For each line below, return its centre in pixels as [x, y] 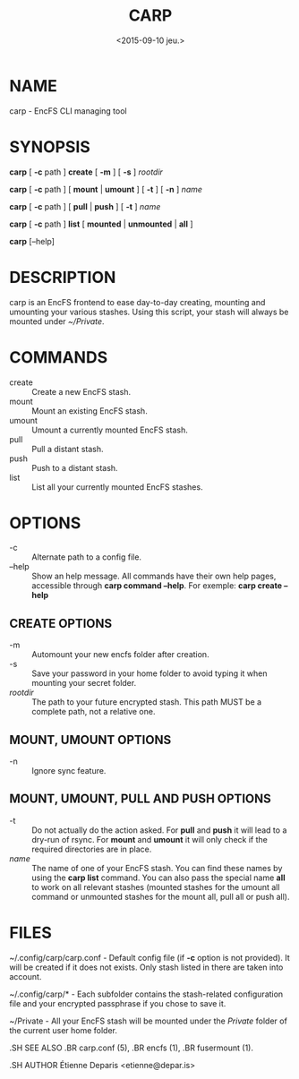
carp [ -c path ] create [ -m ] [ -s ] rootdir [86, 172]
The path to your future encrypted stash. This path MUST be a [147, 702]
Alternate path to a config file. [86, 557]
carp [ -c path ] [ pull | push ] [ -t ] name [85, 206]
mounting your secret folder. [84, 683]
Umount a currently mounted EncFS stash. [110, 430]
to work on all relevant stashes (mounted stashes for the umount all [156, 886]
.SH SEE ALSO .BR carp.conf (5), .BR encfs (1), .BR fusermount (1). [131, 1048]
